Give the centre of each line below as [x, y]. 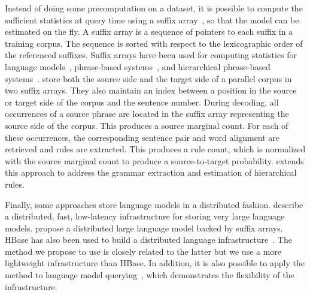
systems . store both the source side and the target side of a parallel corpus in [148, 78]
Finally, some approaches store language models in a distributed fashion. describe [154, 204]
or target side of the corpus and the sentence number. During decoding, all [142, 102]
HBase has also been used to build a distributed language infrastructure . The [148, 240]
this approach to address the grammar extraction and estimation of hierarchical [151, 172]
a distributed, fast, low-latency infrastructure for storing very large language [145, 216]
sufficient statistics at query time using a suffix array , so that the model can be [152, 19]
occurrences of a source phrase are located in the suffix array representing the [147, 114]
